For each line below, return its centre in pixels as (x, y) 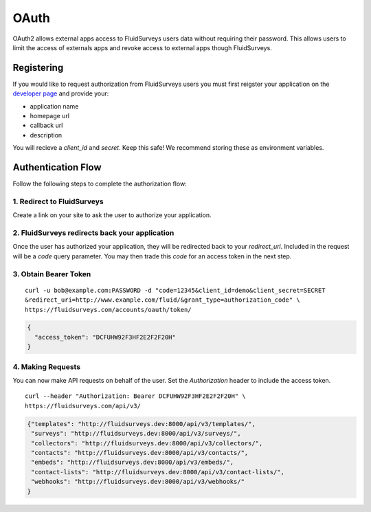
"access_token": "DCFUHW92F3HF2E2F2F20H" (105, 337)
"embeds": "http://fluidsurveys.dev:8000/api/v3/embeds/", (133, 463)
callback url (46, 125)
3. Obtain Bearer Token (52, 274)
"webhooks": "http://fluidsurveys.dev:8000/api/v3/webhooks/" (138, 482)
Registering (38, 68)
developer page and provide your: (61, 93)
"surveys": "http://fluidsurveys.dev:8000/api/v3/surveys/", (136, 434)
